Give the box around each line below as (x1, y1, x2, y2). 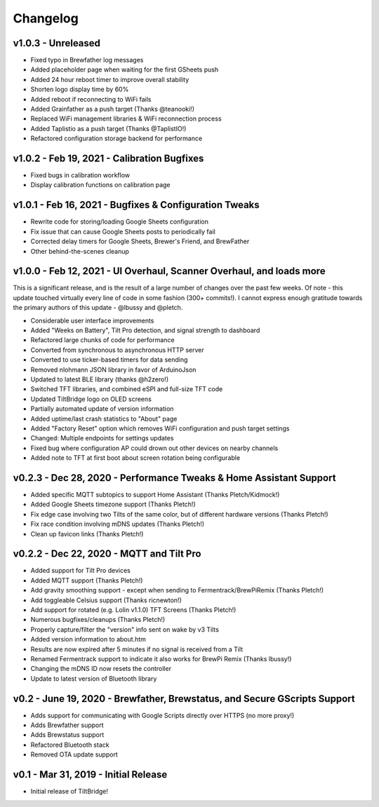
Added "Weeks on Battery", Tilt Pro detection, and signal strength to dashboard (30, 326, 260, 334)
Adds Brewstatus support (30, 731, 105, 739)
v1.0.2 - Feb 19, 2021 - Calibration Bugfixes (13, 153, 204, 164)
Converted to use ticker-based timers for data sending (30, 355, 188, 364)
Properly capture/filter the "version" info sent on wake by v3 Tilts (30, 625, 219, 634)
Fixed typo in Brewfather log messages (30, 56, 144, 65)
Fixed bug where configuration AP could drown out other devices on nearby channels (30, 444, 279, 452)
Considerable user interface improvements (30, 316, 154, 325)
